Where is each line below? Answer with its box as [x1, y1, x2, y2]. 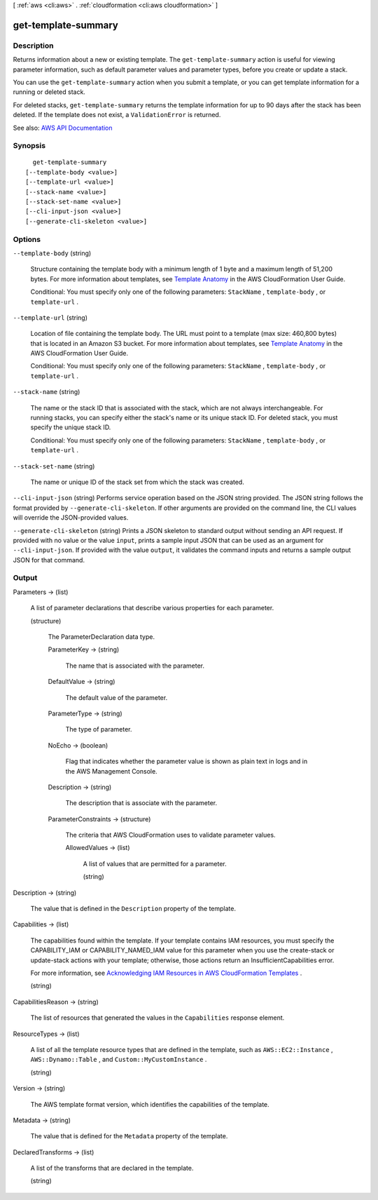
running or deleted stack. [13, 88, 85, 96]
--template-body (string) [13, 249, 92, 257]
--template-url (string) [13, 313, 87, 322]
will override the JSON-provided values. [13, 513, 129, 522]
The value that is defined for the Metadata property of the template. [30, 1132, 228, 1140]
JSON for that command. [13, 555, 85, 564]
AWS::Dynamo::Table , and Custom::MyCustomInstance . [30, 1056, 207, 1064]
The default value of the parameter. [65, 693, 168, 701]
